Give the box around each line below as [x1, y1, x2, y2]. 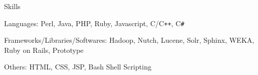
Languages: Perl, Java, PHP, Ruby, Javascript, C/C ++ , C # [4, 18, 185, 28]
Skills [4, 1, 21, 11]
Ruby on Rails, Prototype [4, 44, 84, 55]
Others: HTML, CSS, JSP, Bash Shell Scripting [4, 61, 152, 72]
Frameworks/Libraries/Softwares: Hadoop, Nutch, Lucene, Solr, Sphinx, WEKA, [4, 35, 254, 45]
